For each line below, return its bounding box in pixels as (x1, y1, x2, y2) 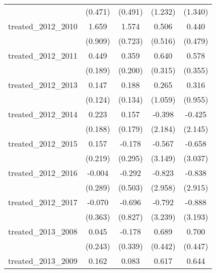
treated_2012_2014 (8, 108, 78, 120)
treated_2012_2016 (8, 167, 78, 178)
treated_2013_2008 (8, 225, 78, 237)
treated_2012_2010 (8, 20, 78, 32)
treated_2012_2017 (8, 196, 78, 208)
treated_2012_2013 (8, 79, 78, 90)
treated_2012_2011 (8, 50, 78, 61)
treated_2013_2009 (8, 255, 78, 266)
